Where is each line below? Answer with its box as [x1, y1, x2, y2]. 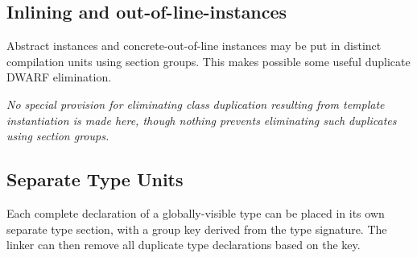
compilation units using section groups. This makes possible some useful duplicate [6, 52, 411, 69]
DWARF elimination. [6, 69, 112, 85]
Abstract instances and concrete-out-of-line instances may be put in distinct [6, 37, 382, 54]
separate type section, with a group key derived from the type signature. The [6, 220, 387, 237]
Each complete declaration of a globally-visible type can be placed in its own [6, 204, 385, 221]
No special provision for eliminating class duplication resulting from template [6, 95, 385, 112]
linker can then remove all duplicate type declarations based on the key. [6, 236, 361, 253]
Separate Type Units [6, 167, 184, 192]
